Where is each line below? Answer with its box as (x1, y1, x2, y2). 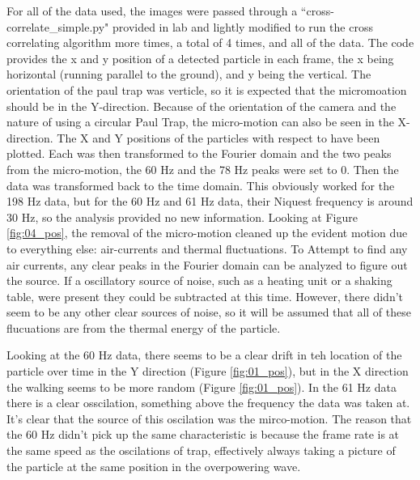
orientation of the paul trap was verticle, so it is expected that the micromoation (6, 81, 407, 98)
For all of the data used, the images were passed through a (6, 2, 298, 19)
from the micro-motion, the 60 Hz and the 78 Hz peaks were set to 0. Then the (6, 160, 399, 177)
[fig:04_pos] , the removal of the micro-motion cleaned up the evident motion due (6, 224, 408, 241)
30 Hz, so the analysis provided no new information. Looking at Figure (6, 208, 358, 225)
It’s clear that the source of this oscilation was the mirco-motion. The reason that (6, 410, 412, 427)
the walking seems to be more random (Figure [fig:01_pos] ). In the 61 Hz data (6, 378, 397, 395)
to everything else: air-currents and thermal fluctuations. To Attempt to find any (6, 240, 408, 257)
